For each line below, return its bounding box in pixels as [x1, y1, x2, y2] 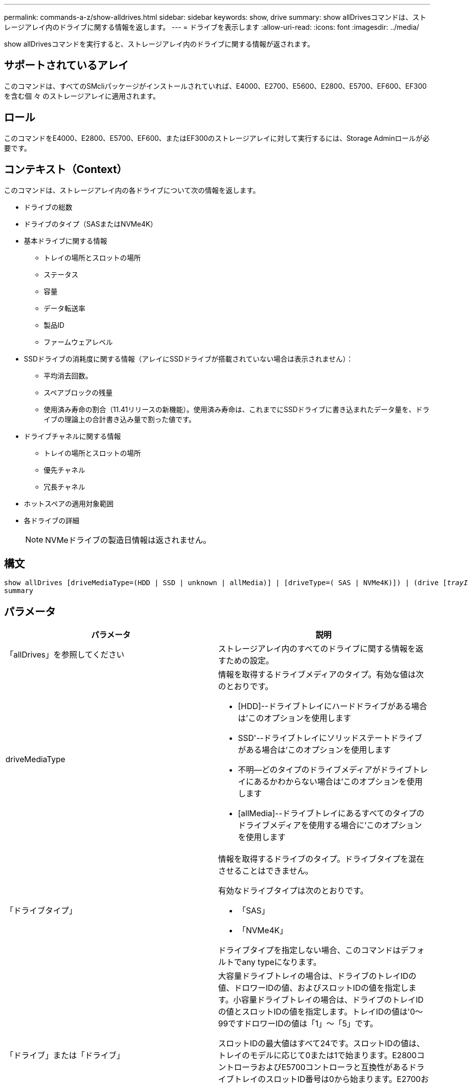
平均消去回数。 [44, 371, 92, 380]
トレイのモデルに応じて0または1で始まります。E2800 [218, 1050, 417, 1061]
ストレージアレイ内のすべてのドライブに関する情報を [218, 644, 415, 654]
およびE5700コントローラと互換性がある [258, 1062, 409, 1073]
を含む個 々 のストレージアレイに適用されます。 [4, 91, 160, 100]
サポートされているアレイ [4, 59, 129, 72]
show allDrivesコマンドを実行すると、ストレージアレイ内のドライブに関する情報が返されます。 [4, 40, 314, 48]
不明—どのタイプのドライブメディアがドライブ [238, 765, 412, 775]
